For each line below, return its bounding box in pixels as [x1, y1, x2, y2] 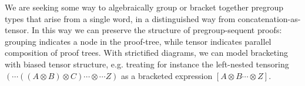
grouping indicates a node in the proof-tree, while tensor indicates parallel [5, 35, 272, 47]
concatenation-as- [237, 12, 301, 24]
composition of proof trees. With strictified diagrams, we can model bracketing [5, 46, 288, 59]
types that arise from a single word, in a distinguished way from [5, 12, 236, 24]
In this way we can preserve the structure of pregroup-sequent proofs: [32, 24, 282, 36]
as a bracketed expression [121, 69, 213, 81]
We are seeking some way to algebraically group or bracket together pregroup [5, 1, 284, 13]
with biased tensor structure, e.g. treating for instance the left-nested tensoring [5, 58, 289, 70]
